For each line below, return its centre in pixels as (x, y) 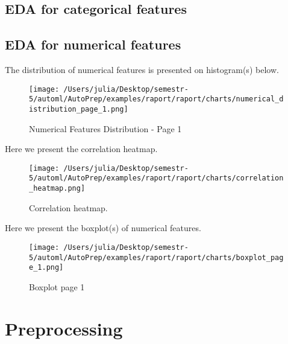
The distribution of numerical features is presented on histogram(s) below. (142, 69)
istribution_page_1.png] (79, 109)
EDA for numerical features (93, 44)
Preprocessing (64, 328)
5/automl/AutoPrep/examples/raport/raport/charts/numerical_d (156, 99)
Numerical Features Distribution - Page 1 (105, 128)
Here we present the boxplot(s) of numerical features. (103, 228)
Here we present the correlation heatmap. (81, 149)
